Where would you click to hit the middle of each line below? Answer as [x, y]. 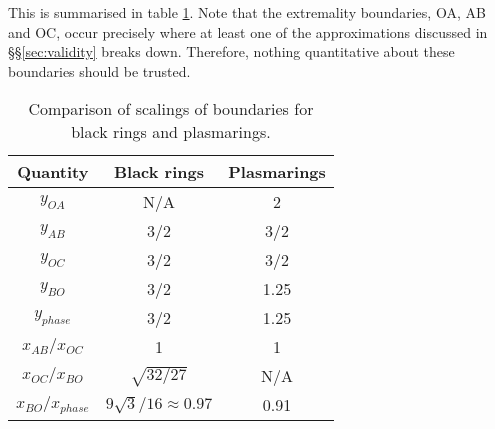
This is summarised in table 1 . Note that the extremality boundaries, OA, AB [247, 12]
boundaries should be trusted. [99, 70]
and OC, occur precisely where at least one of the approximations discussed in [248, 31]
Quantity [53, 172]
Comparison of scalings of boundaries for [171, 109]
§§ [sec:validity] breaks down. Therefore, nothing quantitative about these [231, 51]
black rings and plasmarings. [171, 132]
